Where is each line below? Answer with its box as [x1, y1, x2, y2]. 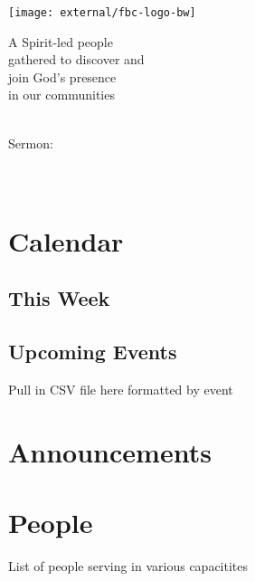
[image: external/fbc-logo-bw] [8, 6, 196, 19]
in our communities [8, 85, 115, 104]
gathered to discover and [8, 50, 145, 69]
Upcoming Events [8, 337, 177, 365]
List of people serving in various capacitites [8, 556, 249, 575]
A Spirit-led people [8, 32, 113, 51]
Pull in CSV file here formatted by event [8, 379, 233, 398]
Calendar [8, 222, 124, 259]
